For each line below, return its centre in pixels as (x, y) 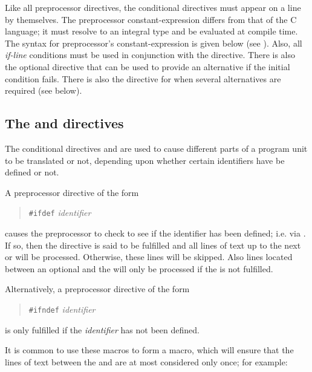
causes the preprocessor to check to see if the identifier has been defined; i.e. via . (155, 233)
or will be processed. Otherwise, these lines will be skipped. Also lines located (149, 257)
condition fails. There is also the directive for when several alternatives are (143, 78)
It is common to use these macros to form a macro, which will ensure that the (149, 350)
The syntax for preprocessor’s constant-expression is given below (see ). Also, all (154, 43)
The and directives (64, 123)
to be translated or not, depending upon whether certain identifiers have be (145, 160)
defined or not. (32, 172)
